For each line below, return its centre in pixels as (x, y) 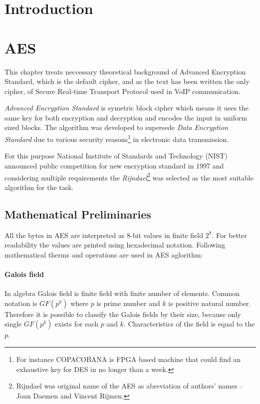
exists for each (77, 324)
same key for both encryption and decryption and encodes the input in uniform (126, 117)
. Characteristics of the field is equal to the (189, 324)
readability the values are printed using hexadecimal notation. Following (115, 245)
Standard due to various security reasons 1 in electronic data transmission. (117, 138)
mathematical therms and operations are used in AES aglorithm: (104, 254)
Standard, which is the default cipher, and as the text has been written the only (127, 81)
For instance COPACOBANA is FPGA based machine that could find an (129, 359)
